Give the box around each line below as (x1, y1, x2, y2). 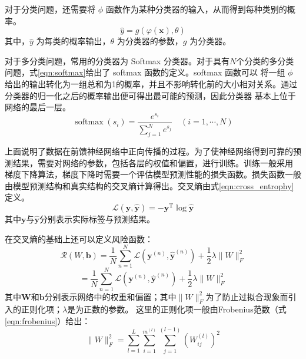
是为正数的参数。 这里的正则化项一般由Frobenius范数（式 (67, 303, 287, 315)
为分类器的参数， (117, 35, 183, 47)
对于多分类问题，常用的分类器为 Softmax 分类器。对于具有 (5, 54, 229, 67)
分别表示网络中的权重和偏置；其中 (44, 290, 177, 302)
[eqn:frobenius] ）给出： (5, 314, 91, 327)
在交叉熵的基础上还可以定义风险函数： (5, 232, 153, 245)
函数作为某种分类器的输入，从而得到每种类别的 (105, 3, 287, 15)
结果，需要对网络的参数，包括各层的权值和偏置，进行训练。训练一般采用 (12, 156, 293, 169)
